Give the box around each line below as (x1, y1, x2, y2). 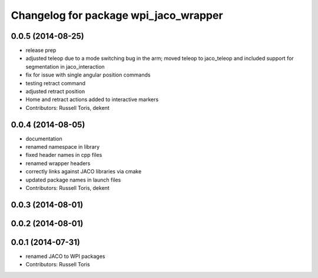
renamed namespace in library (25, 143, 100, 150)
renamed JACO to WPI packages (25, 253, 105, 260)
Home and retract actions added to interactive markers (25, 96, 159, 103)
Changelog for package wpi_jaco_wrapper (11, 9, 223, 22)
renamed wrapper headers (25, 159, 91, 167)
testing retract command (25, 79, 85, 86)
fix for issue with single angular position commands (25, 71, 151, 79)
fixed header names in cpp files (25, 152, 102, 159)
